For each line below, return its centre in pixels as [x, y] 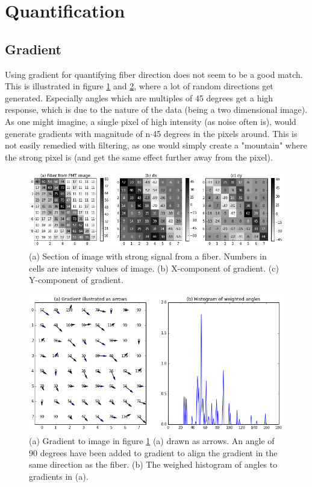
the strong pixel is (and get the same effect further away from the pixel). [139, 157]
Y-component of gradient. [76, 280]
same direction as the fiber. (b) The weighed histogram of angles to [153, 464]
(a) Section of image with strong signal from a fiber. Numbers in [148, 256]
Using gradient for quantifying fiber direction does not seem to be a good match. [154, 74]
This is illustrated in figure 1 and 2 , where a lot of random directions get [139, 86]
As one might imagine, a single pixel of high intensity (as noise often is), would [151, 121]
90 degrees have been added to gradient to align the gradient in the [153, 452]
